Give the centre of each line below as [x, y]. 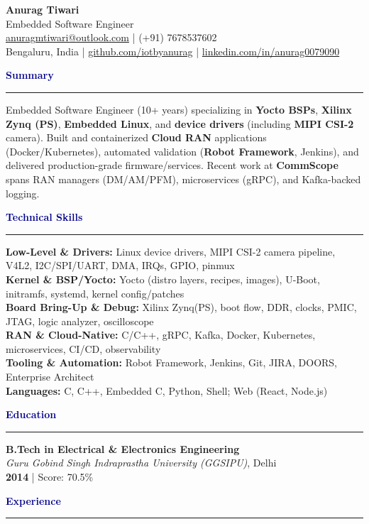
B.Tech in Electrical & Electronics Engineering [123, 448]
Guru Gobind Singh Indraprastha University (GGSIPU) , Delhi [141, 463]
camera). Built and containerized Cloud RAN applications [136, 137]
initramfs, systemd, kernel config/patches [95, 293]
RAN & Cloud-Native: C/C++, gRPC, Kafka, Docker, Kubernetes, [161, 335]
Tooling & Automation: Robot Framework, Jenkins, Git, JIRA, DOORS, [171, 362]
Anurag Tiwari [43, 9]
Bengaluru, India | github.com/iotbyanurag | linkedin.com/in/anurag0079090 [173, 51]
